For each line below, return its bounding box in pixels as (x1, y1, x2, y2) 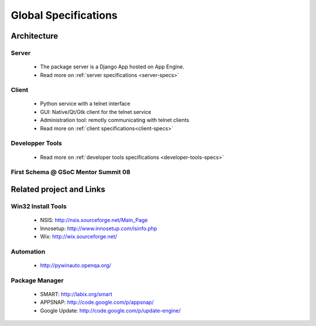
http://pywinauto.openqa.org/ (40, 262, 111, 269)
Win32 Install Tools (11, 202, 67, 210)
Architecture (11, 31, 59, 41)
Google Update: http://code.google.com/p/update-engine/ (40, 307, 181, 314)
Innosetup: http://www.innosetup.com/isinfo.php (40, 225, 157, 232)
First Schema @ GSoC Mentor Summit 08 (11, 168, 131, 176)
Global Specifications (11, 9, 118, 22)
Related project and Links (11, 184, 105, 194)
